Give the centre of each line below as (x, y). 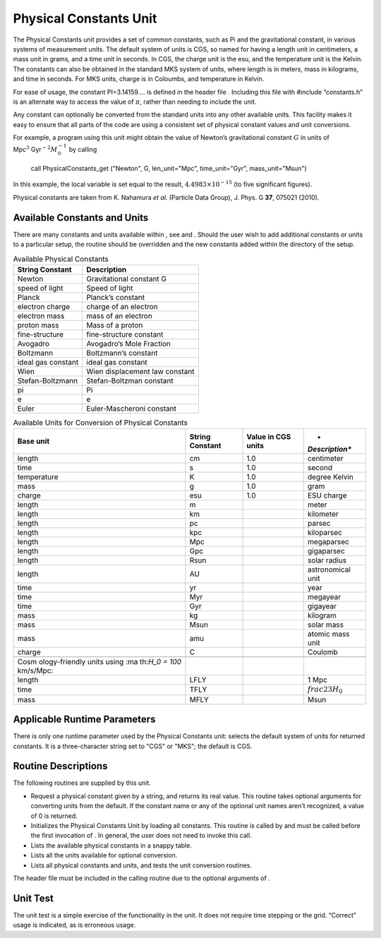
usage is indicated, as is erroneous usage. (74, 925)
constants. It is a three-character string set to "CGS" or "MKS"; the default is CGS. (133, 746)
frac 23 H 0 (325, 690)
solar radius (327, 560)
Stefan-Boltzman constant (130, 380)
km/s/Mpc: (35, 671)
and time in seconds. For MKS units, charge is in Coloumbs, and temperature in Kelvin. (139, 79)
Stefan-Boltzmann (48, 380)
